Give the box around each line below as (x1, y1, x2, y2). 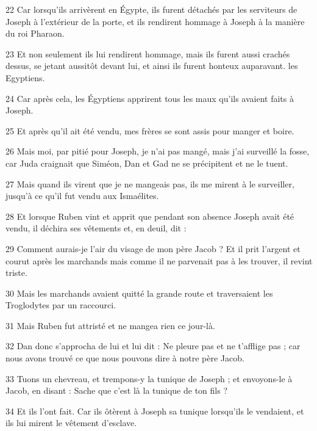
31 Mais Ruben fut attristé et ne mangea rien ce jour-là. (5, 319, 215, 331)
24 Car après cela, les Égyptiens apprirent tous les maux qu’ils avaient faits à (5, 92, 294, 104)
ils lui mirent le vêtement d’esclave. (5, 416, 137, 429)
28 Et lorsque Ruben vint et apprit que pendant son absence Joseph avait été (5, 209, 294, 222)
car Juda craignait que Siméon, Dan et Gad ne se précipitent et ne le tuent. (5, 156, 288, 169)
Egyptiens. (5, 71, 45, 84)
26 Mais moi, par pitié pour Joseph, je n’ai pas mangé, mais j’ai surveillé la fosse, (5, 145, 310, 158)
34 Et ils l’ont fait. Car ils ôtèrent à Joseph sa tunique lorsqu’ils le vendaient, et (5, 404, 304, 417)
